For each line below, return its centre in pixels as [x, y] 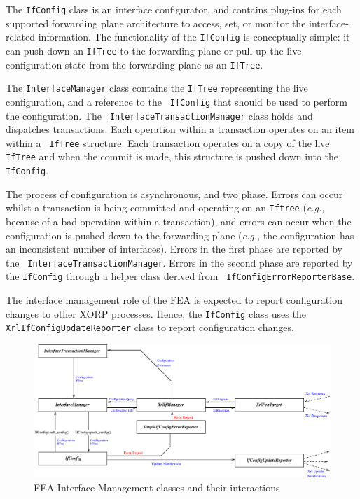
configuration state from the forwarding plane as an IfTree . [134, 64]
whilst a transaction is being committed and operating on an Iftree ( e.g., [165, 208]
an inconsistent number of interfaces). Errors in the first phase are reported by [174, 249]
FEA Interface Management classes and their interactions [157, 487]
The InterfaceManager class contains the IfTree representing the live [157, 88]
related [21, 37]
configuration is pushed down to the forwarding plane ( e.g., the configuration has [180, 235]
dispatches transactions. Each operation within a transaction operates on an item [180, 129]
